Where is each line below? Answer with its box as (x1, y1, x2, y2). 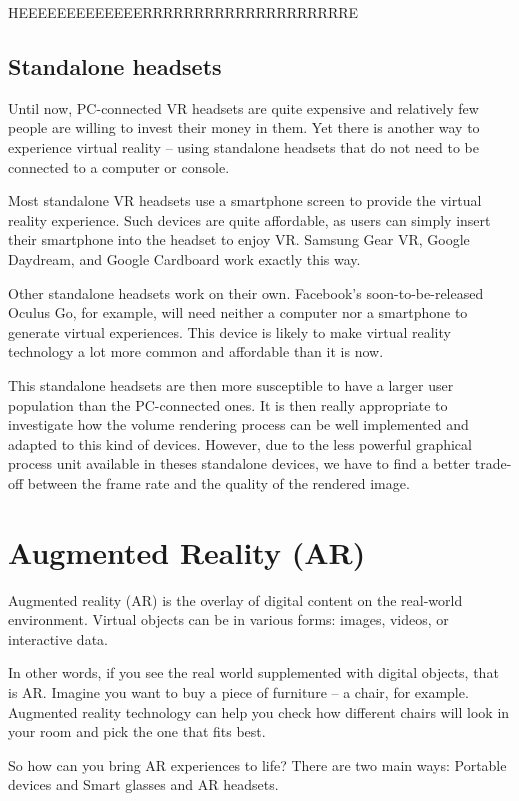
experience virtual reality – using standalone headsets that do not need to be (8, 136, 479, 157)
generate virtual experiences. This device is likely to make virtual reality (8, 321, 451, 342)
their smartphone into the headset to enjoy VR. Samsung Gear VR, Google (8, 229, 470, 250)
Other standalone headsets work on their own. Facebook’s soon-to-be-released (8, 282, 484, 303)
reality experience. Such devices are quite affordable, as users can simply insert (8, 209, 491, 230)
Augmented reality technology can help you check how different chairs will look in (8, 701, 510, 722)
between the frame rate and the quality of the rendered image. (27, 472, 410, 493)
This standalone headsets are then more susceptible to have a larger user (8, 374, 454, 395)
